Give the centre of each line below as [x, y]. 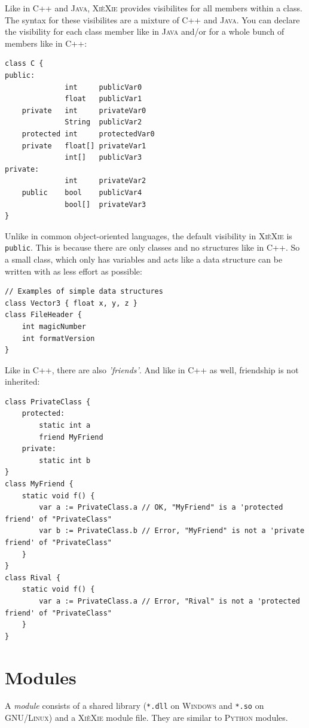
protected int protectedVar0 [88, 134]
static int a [65, 426]
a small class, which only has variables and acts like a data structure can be [144, 259]
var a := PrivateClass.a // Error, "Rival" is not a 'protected [169, 601]
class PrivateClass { [48, 402]
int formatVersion [58, 338]
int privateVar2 [105, 181]
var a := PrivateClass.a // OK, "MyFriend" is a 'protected [161, 508]
